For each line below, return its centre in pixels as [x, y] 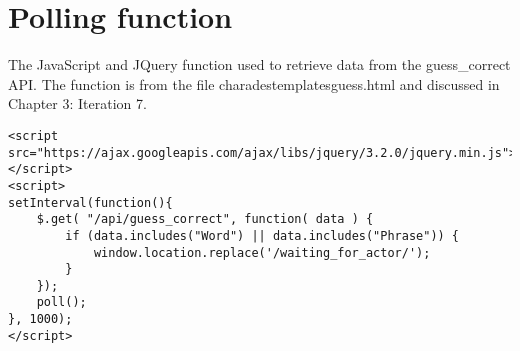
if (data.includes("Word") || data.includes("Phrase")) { [262, 235]
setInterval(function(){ [90, 202]
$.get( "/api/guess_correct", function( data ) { [205, 219]
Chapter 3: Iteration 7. [77, 103]
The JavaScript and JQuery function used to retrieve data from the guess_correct [259, 64]
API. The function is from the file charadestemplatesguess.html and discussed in [254, 83]
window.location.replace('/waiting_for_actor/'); [262, 252]
